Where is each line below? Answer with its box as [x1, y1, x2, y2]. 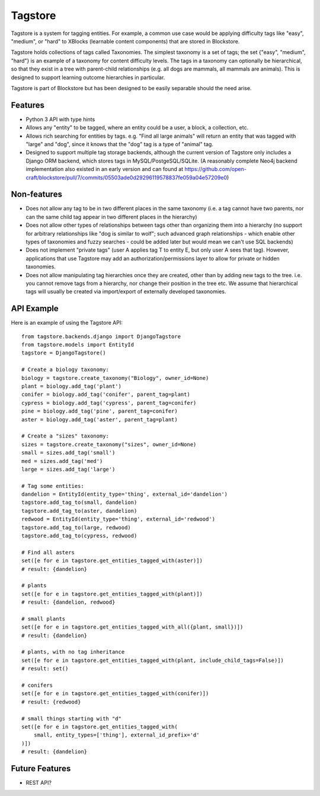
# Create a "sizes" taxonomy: [21, 433, 110, 439]
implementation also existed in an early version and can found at [25, 166, 184, 173]
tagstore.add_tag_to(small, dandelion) [21, 499, 137, 506]
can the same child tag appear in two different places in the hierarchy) [25, 213, 198, 220]
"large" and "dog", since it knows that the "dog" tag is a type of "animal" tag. [25, 140, 213, 148]
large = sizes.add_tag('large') [21, 466, 116, 472]
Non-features [11, 189, 62, 199]
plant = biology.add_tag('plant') [21, 383, 121, 389]
